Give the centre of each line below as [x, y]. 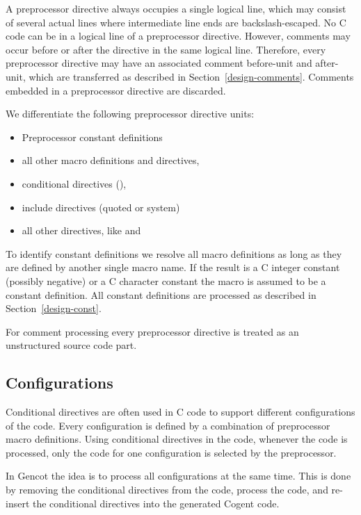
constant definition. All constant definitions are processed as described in [161, 294]
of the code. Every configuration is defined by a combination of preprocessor [168, 425]
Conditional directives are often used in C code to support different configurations [180, 412]
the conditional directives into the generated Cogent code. [156, 503]
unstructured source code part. [71, 345]
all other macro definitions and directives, [111, 160]
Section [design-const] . [54, 308]
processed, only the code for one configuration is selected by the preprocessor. [171, 452]
